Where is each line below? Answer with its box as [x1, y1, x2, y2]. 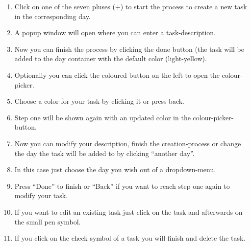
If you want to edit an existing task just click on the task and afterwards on [14, 206, 243, 217]
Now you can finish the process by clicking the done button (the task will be [14, 44, 244, 54]
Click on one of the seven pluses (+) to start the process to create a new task [14, 1, 247, 11]
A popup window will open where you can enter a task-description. [14, 27, 216, 38]
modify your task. [14, 190, 68, 201]
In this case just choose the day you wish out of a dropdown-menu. [14, 164, 216, 175]
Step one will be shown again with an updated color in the [14, 112, 191, 122]
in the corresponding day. [14, 11, 91, 21]
